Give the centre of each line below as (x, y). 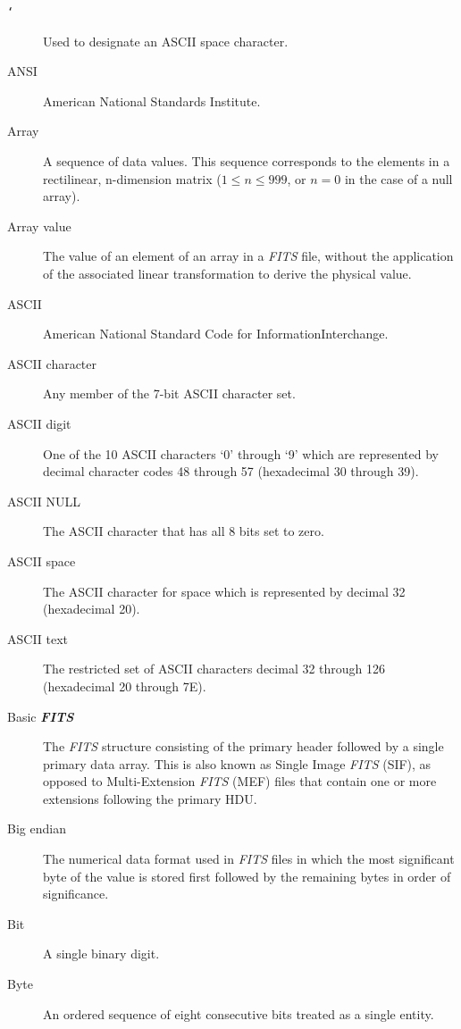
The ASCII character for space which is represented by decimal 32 (224, 591)
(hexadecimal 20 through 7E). (125, 686)
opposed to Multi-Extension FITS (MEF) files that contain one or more (240, 781)
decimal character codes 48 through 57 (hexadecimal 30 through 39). (231, 471)
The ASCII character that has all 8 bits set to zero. (184, 531)
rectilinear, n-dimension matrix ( (132, 178)
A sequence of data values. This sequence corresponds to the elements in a (247, 161)
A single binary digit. (101, 954)
